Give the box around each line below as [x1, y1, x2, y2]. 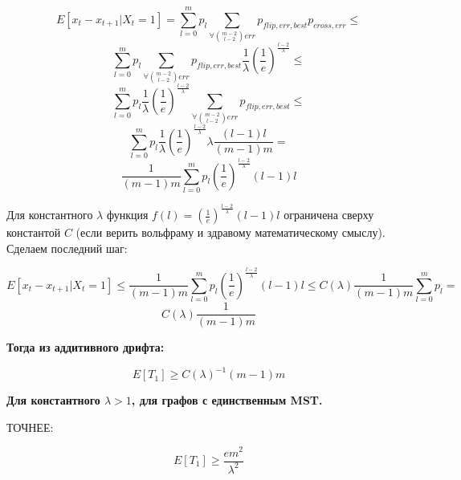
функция [106, 206, 149, 223]
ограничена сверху [284, 206, 374, 223]
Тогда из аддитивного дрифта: [6, 339, 165, 356]
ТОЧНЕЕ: [6, 418, 54, 435]
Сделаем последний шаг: [6, 239, 128, 256]
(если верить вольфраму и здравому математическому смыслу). [75, 224, 386, 241]
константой [6, 224, 61, 241]
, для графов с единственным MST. [131, 392, 323, 409]
